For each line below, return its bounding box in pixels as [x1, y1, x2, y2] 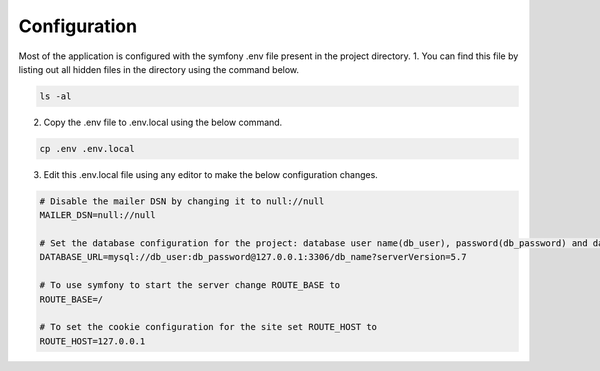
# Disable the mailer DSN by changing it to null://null [39, 195, 325, 207]
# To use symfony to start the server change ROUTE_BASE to [39, 280, 341, 291]
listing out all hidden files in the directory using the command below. [18, 63, 300, 75]
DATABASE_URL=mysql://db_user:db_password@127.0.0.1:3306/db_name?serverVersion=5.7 [39, 251, 467, 263]
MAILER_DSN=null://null [39, 210, 157, 221]
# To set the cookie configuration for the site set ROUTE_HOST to [39, 321, 378, 333]
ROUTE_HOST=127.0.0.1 [39, 335, 146, 347]
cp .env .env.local [39, 143, 135, 154]
